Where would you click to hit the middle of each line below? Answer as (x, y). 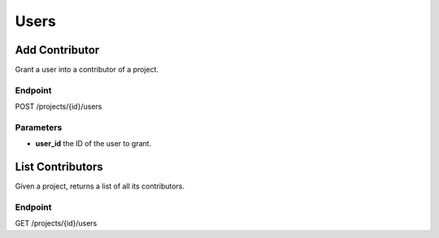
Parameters (39, 128)
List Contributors (59, 167)
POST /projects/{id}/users (59, 106)
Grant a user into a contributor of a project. (87, 70)
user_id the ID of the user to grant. (93, 144)
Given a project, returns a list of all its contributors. (100, 186)
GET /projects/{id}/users (56, 223)
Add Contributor (57, 50)
